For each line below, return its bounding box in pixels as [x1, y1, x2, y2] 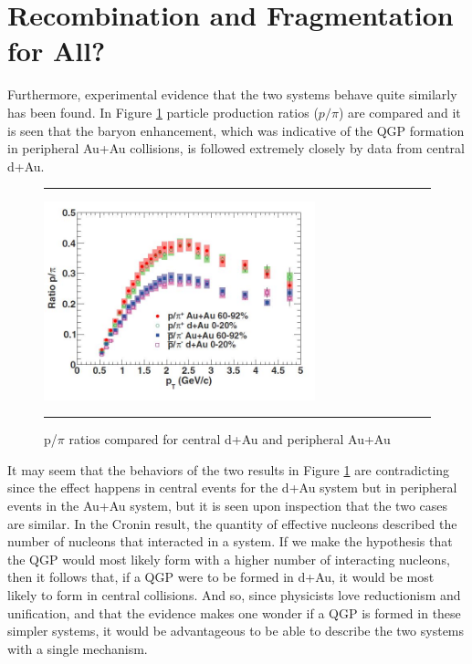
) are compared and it [338, 102, 461, 121]
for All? [7, 32, 106, 69]
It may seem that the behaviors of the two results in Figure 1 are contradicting [7, 460, 450, 479]
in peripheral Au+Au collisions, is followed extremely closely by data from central [7, 139, 466, 158]
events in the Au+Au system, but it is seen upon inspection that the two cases [7, 495, 448, 514]
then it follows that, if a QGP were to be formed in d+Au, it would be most [7, 567, 435, 586]
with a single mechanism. [7, 638, 148, 658]
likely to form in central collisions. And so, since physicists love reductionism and [7, 585, 461, 604]
